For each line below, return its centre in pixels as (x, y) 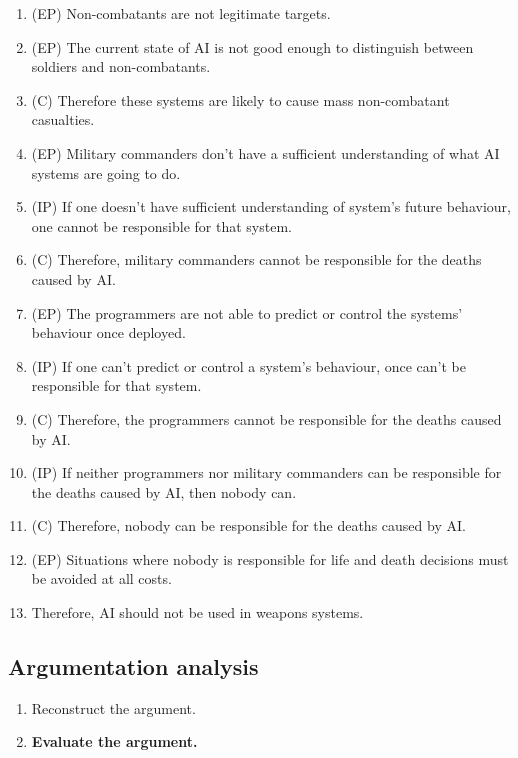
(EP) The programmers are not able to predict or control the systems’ (247, 312)
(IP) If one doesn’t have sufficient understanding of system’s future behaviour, (271, 206)
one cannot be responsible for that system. (161, 225)
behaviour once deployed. (108, 332)
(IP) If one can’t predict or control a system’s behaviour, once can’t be (248, 365)
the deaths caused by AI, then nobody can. (164, 491)
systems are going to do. (106, 172)
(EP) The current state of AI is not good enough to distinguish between (252, 46)
